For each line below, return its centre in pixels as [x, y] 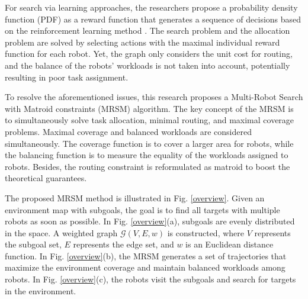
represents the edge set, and [123, 244]
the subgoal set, [33, 244]
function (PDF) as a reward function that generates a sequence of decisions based [153, 19]
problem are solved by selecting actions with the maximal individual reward [142, 42]
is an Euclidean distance [230, 244]
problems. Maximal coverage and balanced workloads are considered [128, 131]
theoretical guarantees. [46, 178]
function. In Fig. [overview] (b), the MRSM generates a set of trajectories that [146, 255]
